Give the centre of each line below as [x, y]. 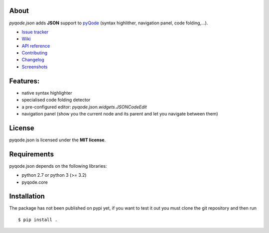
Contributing [34, 53]
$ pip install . [38, 220]
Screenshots [35, 67]
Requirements [32, 154]
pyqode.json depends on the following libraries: [58, 166]
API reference [36, 46]
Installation [27, 196]
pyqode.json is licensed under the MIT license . [58, 140]
